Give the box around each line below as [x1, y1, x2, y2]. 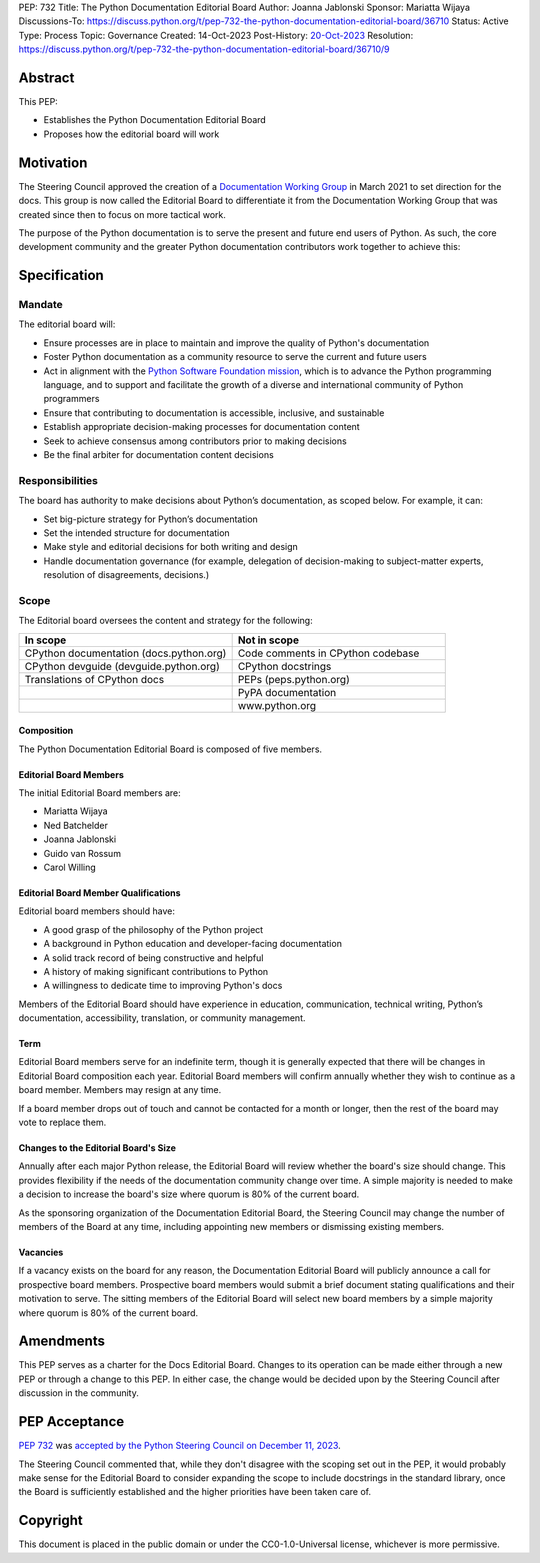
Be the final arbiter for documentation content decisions [43, 449, 274, 460]
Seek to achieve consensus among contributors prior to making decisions [43, 435, 347, 447]
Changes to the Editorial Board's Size [18, 1142, 177, 1154]
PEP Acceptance [18, 1413, 125, 1430]
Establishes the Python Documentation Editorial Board [43, 114, 267, 126]
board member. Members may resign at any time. [18, 1084, 222, 1096]
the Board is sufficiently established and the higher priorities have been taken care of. [18, 1486, 372, 1498]
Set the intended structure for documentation [43, 526, 230, 539]
